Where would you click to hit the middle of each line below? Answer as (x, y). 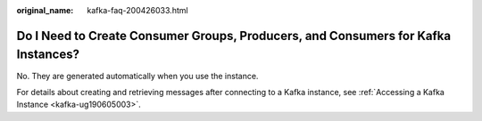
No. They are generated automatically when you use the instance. (137, 76)
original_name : (45, 10)
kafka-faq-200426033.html (137, 10)
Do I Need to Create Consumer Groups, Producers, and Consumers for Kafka (233, 36)
